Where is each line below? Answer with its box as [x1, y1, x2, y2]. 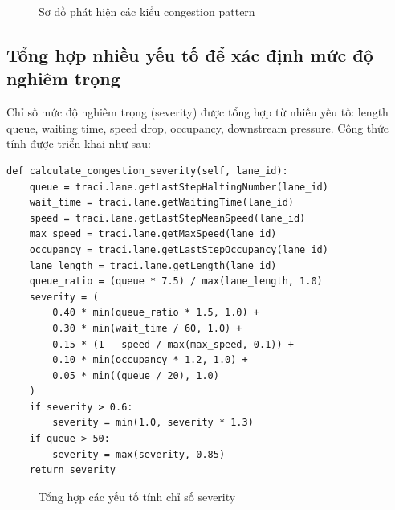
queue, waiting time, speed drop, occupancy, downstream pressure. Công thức [6, 119, 389, 136]
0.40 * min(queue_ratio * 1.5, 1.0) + [52, 307, 259, 319]
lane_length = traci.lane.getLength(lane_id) [29, 259, 277, 271]
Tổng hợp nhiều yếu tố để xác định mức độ [6, 42, 373, 67]
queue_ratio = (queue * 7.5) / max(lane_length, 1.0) [29, 275, 323, 288]
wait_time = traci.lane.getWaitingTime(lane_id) [29, 197, 294, 209]
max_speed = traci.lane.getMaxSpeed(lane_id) [29, 228, 277, 240]
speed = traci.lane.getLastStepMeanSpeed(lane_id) [29, 212, 306, 224]
